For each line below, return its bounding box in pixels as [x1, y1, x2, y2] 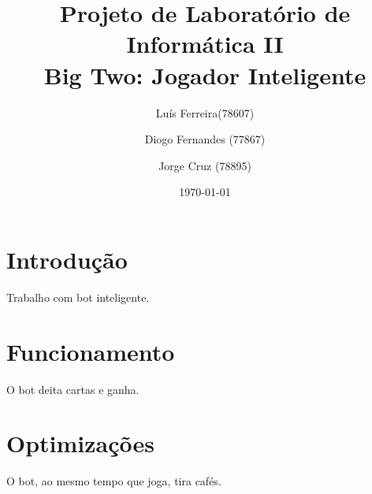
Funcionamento [6, 335, 175, 367]
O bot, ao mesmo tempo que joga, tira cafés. [6, 473, 221, 489]
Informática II [126, 28, 284, 60]
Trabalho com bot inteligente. [6, 288, 150, 305]
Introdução [6, 243, 128, 275]
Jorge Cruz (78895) [158, 157, 251, 173]
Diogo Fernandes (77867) [144, 131, 266, 147]
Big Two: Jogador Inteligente [43, 58, 366, 91]
